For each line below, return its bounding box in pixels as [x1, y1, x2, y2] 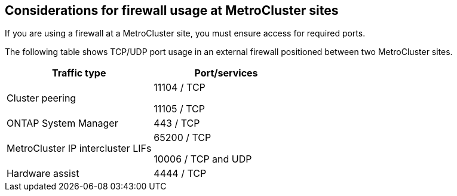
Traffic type [51, 67, 106, 79]
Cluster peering [7, 92, 76, 105]
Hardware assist [7, 167, 79, 180]
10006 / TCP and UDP [154, 153, 252, 166]
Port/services [194, 67, 258, 79]
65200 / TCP [154, 131, 211, 144]
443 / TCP [154, 117, 200, 130]
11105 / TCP [154, 103, 205, 115]
